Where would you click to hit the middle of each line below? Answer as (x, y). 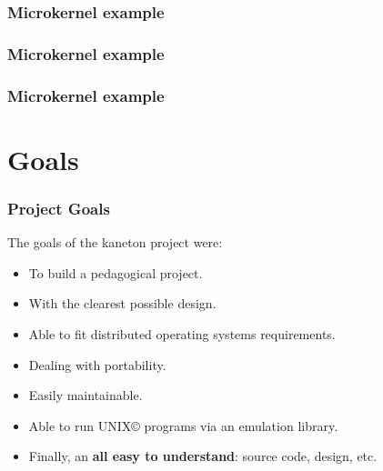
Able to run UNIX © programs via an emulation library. (183, 425)
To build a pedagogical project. (116, 272)
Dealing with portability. (97, 364)
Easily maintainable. (86, 395)
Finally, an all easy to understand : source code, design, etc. (203, 456)
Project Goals (59, 208)
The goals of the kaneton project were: (115, 242)
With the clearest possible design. (122, 303)
